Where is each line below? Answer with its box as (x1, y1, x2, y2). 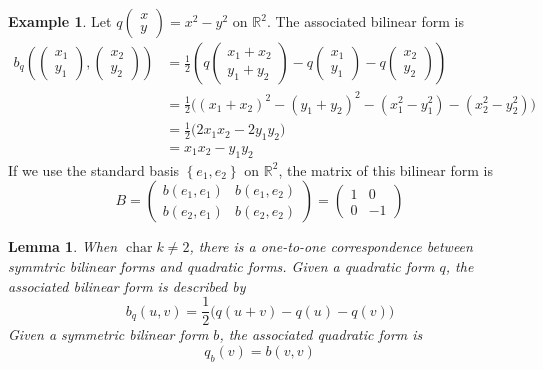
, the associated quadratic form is (219, 324, 423, 345)
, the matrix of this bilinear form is (278, 159, 493, 180)
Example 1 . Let (8, 11, 112, 31)
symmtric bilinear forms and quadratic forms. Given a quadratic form (8, 255, 435, 276)
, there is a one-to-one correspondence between (189, 236, 473, 257)
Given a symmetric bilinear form (8, 324, 209, 345)
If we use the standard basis (8, 159, 180, 180)
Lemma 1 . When (8, 236, 118, 257)
